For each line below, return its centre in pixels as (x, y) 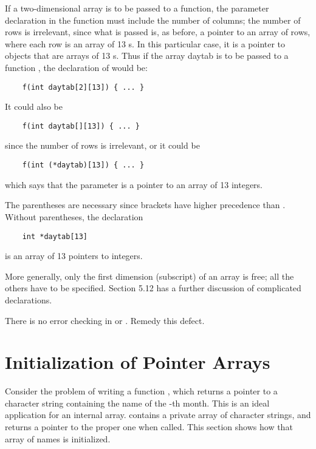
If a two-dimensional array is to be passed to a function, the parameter (137, 8)
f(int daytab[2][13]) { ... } (83, 87)
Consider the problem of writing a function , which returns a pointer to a (141, 391)
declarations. (29, 299)
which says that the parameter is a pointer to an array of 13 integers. (134, 184)
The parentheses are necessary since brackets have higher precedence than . (145, 205)
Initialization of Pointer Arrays (138, 362)
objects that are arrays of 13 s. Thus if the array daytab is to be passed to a (147, 56)
